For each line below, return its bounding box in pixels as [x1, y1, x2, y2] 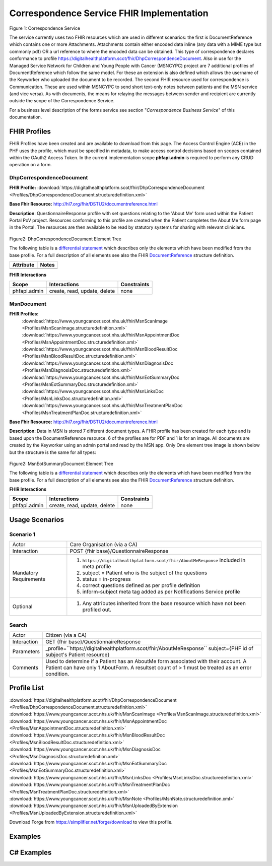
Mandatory [12, 569, 39, 576]
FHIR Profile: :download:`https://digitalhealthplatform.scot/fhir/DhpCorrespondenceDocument [9, 184, 205, 191]
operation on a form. [9, 162, 52, 168]
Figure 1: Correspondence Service [9, 25, 81, 31]
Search [9, 621, 28, 628]
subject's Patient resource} [45, 651, 110, 658]
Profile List [9, 684, 44, 692]
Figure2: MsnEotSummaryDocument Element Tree [9, 460, 113, 467]
